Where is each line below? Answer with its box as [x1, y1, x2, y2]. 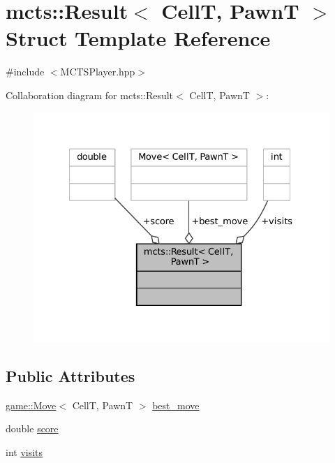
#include [6, 64, 45, 79]
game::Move [6, 397, 57, 412]
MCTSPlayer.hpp [60, 64, 135, 79]
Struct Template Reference [6, 24, 271, 52]
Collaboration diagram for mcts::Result [6, 87, 174, 102]
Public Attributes [6, 365, 135, 386]
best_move [152, 397, 200, 412]
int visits [6, 444, 43, 459]
